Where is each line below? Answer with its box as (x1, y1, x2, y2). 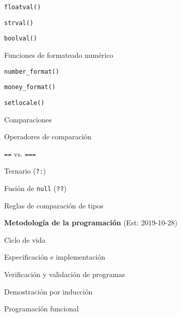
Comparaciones (4, 114, 52, 124)
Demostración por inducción (4, 286, 93, 297)
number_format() (4, 68, 59, 75)
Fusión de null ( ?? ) (4, 183, 67, 194)
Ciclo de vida (4, 234, 46, 245)
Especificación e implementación (4, 251, 106, 262)
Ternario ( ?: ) (4, 165, 46, 176)
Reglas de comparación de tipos (4, 200, 104, 210)
